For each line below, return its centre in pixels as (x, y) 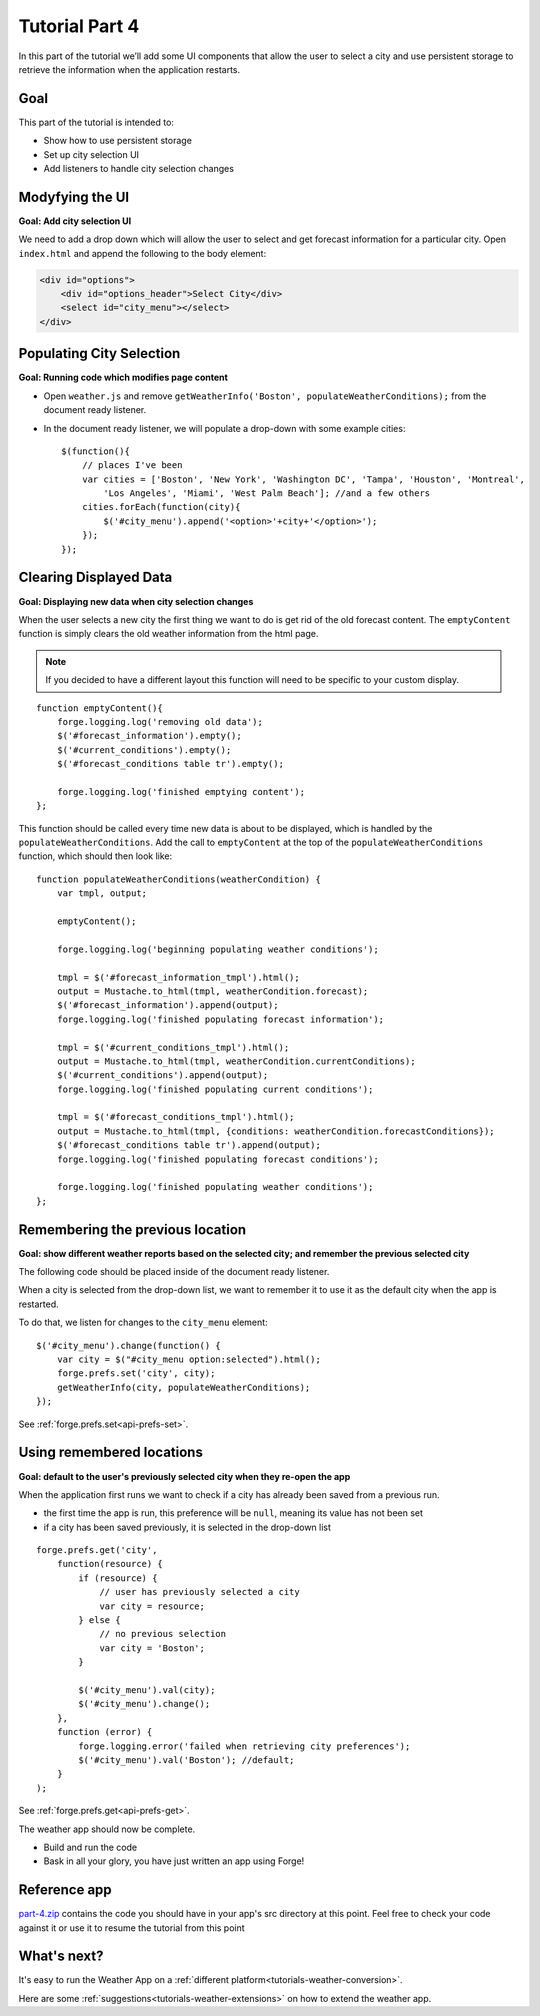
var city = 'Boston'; (152, 1648)
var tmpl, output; (102, 893)
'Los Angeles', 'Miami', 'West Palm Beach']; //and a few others (267, 493)
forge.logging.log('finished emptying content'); (180, 791)
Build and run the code (90, 1847)
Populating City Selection (99, 353)
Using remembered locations (111, 1452)
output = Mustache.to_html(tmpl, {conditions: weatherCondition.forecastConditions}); (275, 1131)
